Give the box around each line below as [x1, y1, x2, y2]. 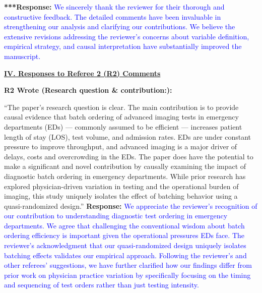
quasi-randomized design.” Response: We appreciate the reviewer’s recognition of [4, 200, 257, 211]
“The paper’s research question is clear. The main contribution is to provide [4, 101, 239, 112]
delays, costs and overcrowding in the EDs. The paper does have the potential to [4, 151, 253, 161]
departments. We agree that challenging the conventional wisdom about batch [4, 220, 245, 230]
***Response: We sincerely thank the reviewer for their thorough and [4, 2, 225, 12]
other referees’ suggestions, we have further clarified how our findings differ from [4, 260, 252, 270]
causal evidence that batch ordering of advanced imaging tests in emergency [4, 111, 239, 122]
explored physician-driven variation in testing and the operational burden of [4, 181, 239, 191]
